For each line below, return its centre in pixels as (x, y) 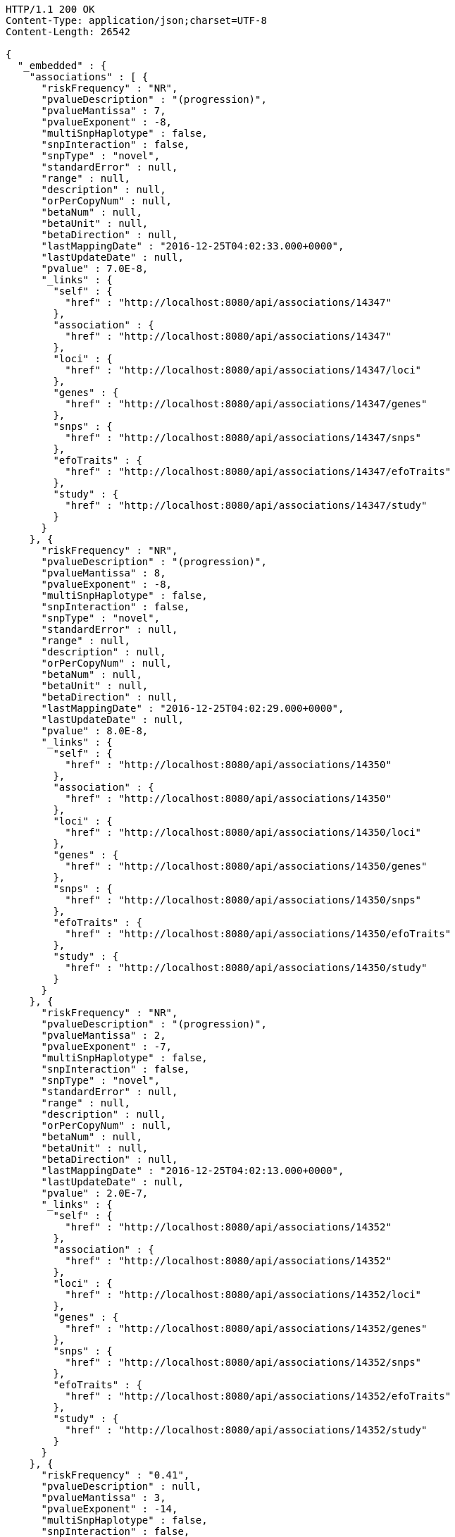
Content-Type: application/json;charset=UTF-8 (136, 20)
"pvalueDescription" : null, (121, 1486)
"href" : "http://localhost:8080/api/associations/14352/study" (246, 1430)
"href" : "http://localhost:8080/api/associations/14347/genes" (246, 404)
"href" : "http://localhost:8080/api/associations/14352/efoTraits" (258, 1396)
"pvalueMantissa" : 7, (104, 111)
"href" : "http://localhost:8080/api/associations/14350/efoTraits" (258, 934)
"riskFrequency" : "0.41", (116, 1475)
